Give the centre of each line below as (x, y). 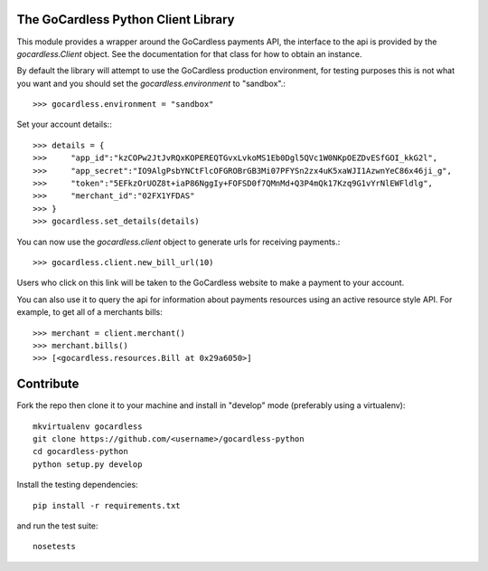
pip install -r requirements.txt (107, 505)
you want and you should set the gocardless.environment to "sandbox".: (151, 83)
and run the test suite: (57, 526)
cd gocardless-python (80, 452)
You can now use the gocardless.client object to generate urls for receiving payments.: (178, 242)
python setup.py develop (88, 464)
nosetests (54, 547)
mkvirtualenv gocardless (88, 426)
